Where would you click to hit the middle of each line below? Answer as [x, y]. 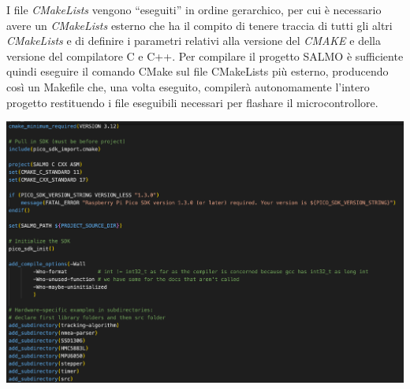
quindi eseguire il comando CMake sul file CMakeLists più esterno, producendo [198, 71]
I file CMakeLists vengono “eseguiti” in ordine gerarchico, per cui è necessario [194, 9]
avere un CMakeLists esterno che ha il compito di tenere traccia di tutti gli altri [199, 25]
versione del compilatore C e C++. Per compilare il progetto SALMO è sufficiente [205, 56]
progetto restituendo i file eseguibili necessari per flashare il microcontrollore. [192, 102]
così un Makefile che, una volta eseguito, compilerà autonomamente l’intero [188, 86]
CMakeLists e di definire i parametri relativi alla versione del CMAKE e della [194, 41]
